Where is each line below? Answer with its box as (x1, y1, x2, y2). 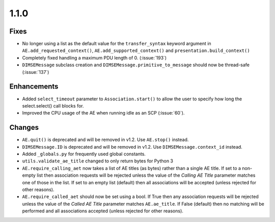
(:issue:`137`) (22, 69, 49, 75)
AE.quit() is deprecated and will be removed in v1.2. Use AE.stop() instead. (22, 136, 189, 143)
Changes (9, 123, 39, 132)
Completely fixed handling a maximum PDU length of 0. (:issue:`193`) (22, 54, 167, 61)
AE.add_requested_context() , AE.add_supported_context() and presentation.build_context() (22, 47, 250, 53)
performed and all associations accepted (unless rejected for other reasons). (22, 208, 183, 214)
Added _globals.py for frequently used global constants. (22, 151, 146, 157)
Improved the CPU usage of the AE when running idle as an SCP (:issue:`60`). (22, 110, 185, 116)
